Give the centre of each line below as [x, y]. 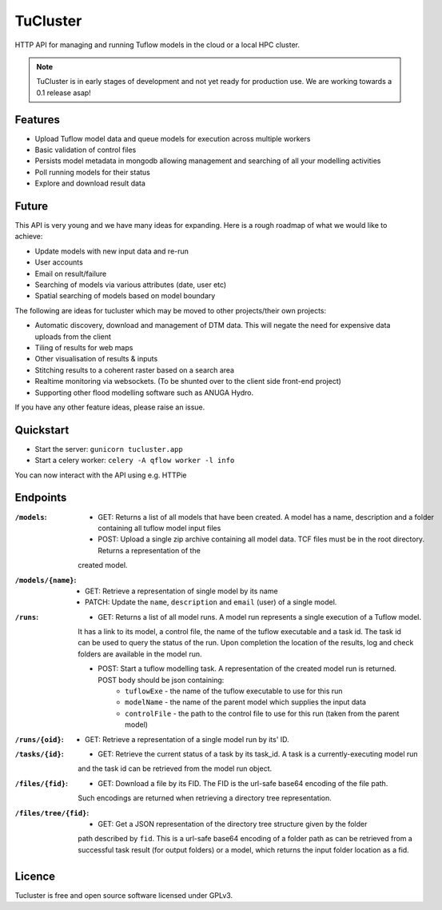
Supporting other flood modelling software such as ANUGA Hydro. [144, 393]
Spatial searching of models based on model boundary [125, 296]
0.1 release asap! [64, 93]
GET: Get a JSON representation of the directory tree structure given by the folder [233, 824]
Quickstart [42, 430]
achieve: [29, 237]
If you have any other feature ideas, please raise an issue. [110, 407]
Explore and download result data [90, 183]
